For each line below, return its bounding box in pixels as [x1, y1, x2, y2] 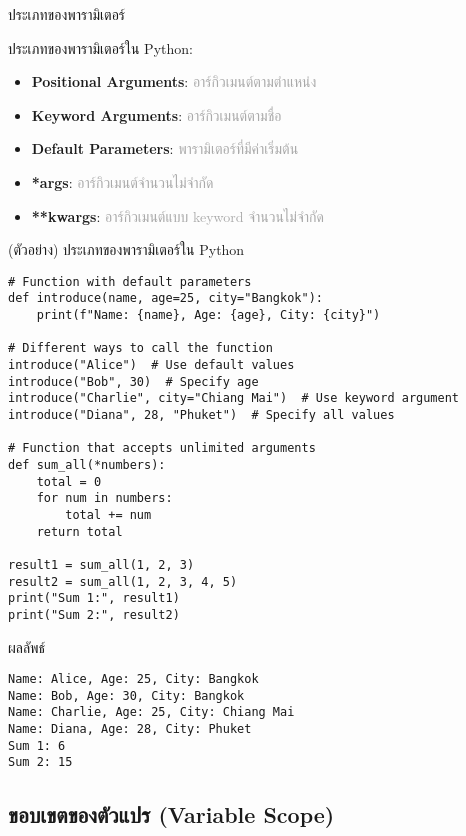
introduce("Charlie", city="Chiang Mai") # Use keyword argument [8, 391, 460, 406]
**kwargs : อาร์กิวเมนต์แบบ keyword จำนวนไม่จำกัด [31, 205, 324, 226]
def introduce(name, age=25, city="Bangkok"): [8, 291, 323, 306]
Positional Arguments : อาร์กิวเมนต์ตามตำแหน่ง [31, 71, 317, 92]
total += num [65, 507, 152, 522]
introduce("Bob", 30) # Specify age [8, 374, 259, 389]
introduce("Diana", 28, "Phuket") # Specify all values [8, 408, 395, 422]
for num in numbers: [36, 491, 173, 506]
